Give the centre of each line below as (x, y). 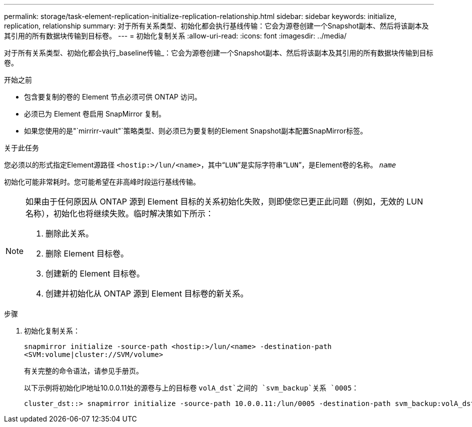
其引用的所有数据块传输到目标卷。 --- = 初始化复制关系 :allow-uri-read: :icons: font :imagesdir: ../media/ (175, 36)
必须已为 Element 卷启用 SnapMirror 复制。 (95, 114)
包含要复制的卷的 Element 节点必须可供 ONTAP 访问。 (113, 97)
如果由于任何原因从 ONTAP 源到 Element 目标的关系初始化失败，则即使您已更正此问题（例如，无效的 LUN (224, 201)
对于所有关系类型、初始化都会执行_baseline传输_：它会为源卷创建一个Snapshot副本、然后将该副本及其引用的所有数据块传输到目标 (219, 53)
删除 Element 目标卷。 (87, 253)
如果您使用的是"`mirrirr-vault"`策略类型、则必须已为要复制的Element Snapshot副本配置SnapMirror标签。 (196, 131)
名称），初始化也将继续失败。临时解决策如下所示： (120, 213)
